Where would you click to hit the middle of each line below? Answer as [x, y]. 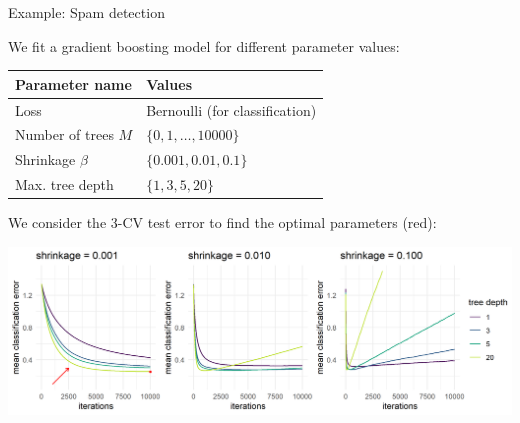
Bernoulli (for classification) [231, 109]
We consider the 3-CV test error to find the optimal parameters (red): [222, 222]
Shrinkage [45, 159]
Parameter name [73, 83]
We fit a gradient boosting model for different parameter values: [204, 45]
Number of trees [64, 134]
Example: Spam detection [86, 12]
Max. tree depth [64, 184]
